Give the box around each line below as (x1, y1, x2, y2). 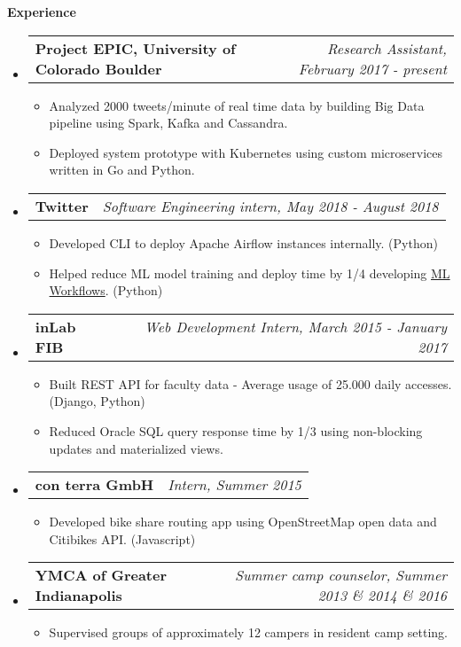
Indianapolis (35, 585, 122, 606)
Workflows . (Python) (49, 281, 163, 300)
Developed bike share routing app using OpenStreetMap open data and (49, 512, 437, 531)
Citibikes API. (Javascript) (49, 529, 196, 548)
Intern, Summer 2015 (168, 474, 301, 495)
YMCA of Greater (35, 565, 168, 586)
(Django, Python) (49, 392, 145, 410)
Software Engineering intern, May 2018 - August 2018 (102, 195, 439, 216)
